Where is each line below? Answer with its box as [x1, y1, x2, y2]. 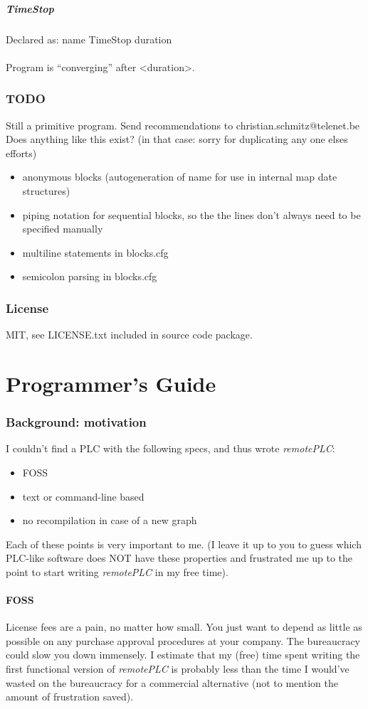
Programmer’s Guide [6, 368, 216, 398]
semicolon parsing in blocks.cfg [22, 269, 157, 284]
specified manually [22, 221, 103, 236]
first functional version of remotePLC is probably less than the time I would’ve [6, 661, 349, 676]
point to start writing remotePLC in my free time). [6, 564, 228, 579]
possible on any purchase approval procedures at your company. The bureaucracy [6, 633, 360, 648]
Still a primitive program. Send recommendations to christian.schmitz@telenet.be [6, 117, 360, 132]
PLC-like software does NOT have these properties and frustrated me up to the [6, 550, 353, 565]
